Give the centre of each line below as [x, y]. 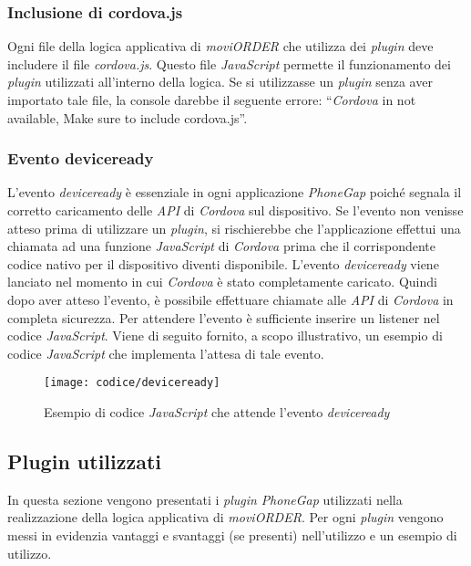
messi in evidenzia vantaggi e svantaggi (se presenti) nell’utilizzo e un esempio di [232, 535]
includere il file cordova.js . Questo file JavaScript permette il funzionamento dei [229, 63]
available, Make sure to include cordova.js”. [128, 117]
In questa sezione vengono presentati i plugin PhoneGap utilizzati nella [205, 499]
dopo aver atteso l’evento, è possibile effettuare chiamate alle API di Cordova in [230, 299]
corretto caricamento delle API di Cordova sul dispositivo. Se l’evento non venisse [235, 210]
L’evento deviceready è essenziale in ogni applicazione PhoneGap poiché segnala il [235, 192]
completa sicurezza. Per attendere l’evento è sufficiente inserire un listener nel [224, 317]
